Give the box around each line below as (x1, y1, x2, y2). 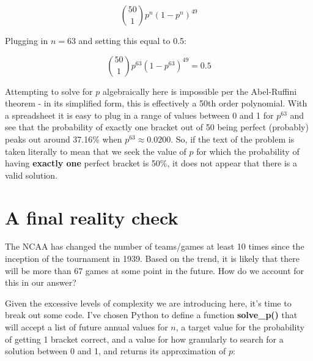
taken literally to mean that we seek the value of (5, 144, 186, 157)
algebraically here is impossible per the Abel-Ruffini (102, 84, 297, 97)
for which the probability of (196, 144, 300, 157)
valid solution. (5, 168, 58, 181)
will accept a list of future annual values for (5, 321, 168, 333)
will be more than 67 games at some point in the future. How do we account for (5, 264, 304, 277)
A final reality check (5, 204, 179, 229)
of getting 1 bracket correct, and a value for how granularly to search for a (5, 332, 284, 345)
